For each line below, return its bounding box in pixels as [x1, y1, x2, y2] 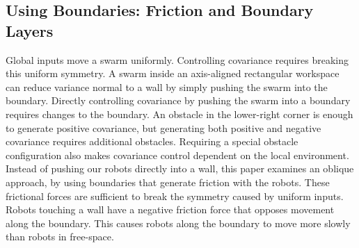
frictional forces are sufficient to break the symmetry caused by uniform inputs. [6, 188, 344, 203]
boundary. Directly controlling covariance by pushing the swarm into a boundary [6, 93, 351, 108]
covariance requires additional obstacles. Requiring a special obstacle [6, 134, 298, 149]
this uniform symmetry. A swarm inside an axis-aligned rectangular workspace [6, 66, 340, 81]
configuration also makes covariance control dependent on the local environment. [6, 147, 349, 162]
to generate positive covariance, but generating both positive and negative [6, 120, 321, 135]
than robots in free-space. [6, 229, 114, 244]
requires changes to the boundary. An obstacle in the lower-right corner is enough [6, 106, 353, 121]
